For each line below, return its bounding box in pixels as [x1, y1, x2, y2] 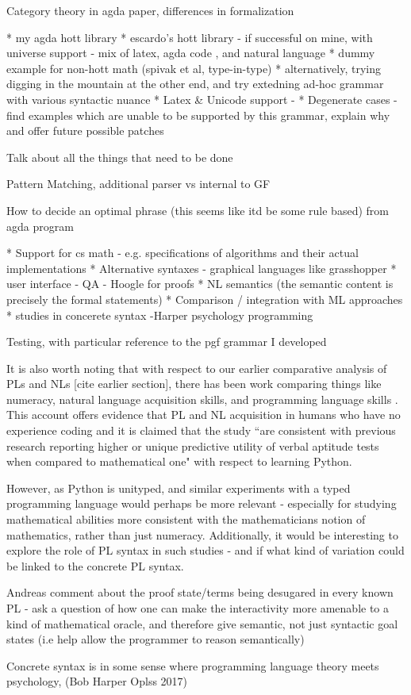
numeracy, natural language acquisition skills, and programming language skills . [6, 390, 398, 407]
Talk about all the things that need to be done [6, 148, 233, 165]
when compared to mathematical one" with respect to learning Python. [6, 453, 352, 470]
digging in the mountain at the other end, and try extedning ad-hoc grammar [6, 75, 384, 92]
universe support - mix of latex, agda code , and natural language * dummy [6, 44, 375, 61]
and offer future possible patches [6, 122, 164, 139]
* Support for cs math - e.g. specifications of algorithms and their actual [6, 244, 359, 261]
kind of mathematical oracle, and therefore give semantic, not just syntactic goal [6, 615, 398, 632]
